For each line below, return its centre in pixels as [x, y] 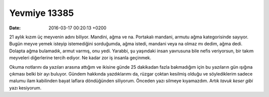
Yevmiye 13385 [42, 13]
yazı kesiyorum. [25, 88]
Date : [15, 28]
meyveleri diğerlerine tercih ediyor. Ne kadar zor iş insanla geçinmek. [80, 58]
